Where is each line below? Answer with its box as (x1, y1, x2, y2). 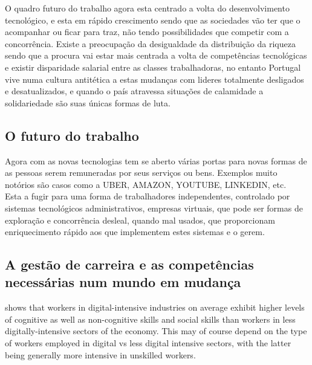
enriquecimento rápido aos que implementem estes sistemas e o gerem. (5, 225, 265, 238)
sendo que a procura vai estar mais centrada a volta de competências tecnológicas (5, 49, 307, 62)
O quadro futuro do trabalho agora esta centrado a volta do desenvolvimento (5, 2, 290, 14)
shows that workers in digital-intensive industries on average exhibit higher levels (5, 301, 305, 314)
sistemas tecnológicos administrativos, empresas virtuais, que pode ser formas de (5, 201, 303, 214)
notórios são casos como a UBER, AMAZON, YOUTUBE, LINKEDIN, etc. (5, 178, 287, 190)
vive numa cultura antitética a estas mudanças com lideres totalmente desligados (5, 73, 304, 85)
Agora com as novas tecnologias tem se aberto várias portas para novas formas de (5, 154, 307, 167)
